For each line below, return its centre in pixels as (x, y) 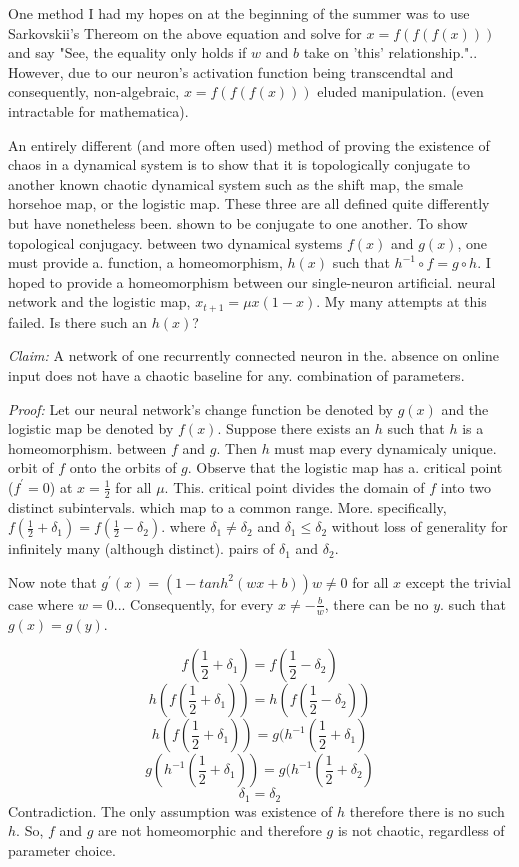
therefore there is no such (427, 810)
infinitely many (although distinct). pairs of (141, 548)
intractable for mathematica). (98, 110)
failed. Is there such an (78, 321)
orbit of (31, 467)
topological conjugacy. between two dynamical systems (175, 242)
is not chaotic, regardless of (421, 830)
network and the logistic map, (99, 301)
